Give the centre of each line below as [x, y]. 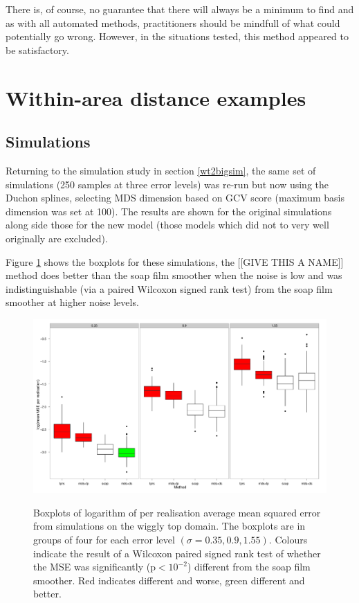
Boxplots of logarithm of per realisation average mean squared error [177, 512]
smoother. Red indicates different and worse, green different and [169, 580]
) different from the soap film [249, 567]
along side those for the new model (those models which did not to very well [167, 225]
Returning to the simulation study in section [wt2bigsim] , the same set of [161, 170]
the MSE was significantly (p [94, 567]
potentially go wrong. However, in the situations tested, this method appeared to [177, 36]
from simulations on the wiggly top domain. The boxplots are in [169, 526]
